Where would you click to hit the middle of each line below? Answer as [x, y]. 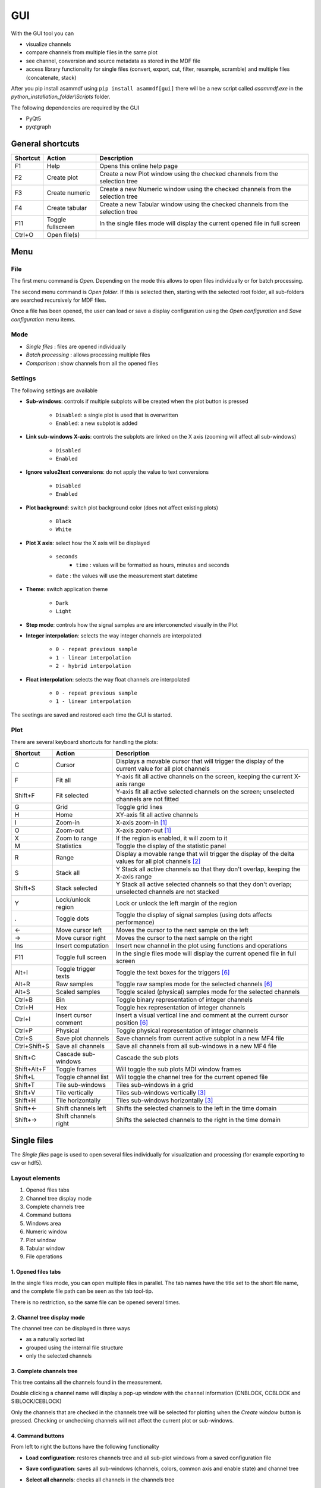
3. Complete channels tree [44, 1371]
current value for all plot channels [163, 769]
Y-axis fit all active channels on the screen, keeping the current [204, 777]
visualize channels [48, 44]
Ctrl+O [24, 235]
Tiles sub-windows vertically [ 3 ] [161, 1093]
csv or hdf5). [27, 1163]
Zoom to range [76, 838]
